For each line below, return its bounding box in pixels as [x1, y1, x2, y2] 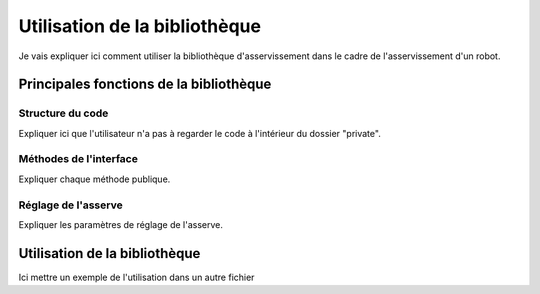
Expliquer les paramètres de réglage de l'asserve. [18, 218, 224, 230]
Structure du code [18, 106, 109, 120]
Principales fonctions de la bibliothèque [18, 76, 272, 93]
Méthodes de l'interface [18, 152, 139, 166]
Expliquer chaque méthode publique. [18, 173, 171, 185]
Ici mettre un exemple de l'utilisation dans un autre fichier [18, 271, 255, 283]
